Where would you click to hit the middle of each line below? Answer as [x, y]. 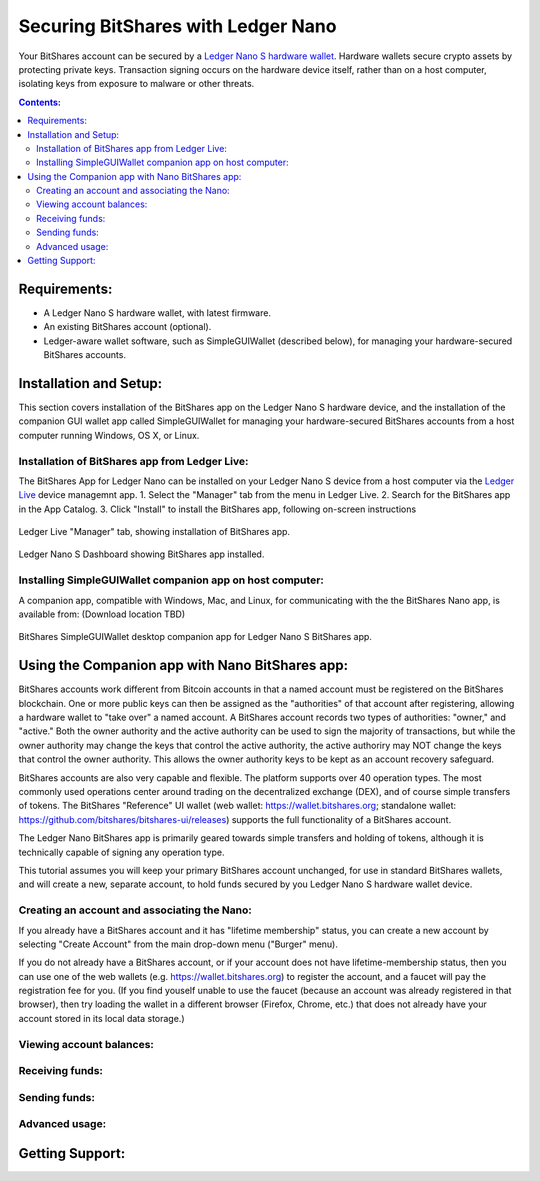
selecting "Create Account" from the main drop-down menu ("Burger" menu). [178, 944]
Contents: [40, 102]
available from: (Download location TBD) [102, 614]
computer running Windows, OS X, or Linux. [109, 435]
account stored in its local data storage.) [101, 1018]
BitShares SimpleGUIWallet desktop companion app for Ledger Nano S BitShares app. [195, 637]
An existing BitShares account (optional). [127, 327]
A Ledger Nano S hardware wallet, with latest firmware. [157, 312]
